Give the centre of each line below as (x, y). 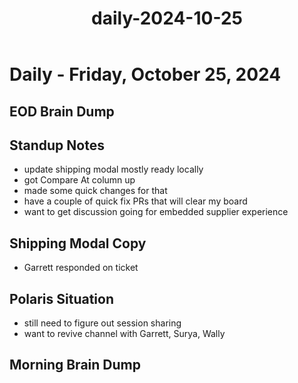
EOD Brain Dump (62, 111)
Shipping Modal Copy (78, 243)
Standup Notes (57, 145)
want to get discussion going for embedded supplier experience (156, 212)
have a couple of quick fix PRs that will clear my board (135, 201)
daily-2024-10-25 (167, 18)
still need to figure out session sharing (102, 323)
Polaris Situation (61, 298)
